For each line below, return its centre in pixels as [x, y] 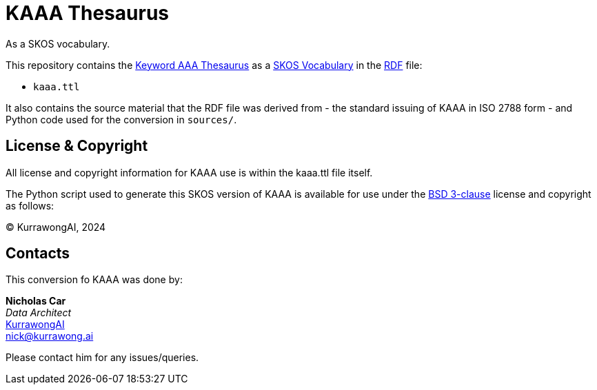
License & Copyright [77, 146]
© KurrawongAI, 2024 [56, 227]
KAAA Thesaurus [87, 13]
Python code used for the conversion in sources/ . [121, 119]
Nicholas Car [36, 301]
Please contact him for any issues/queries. [102, 358]
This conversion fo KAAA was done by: [94, 280]
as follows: [30, 205]
